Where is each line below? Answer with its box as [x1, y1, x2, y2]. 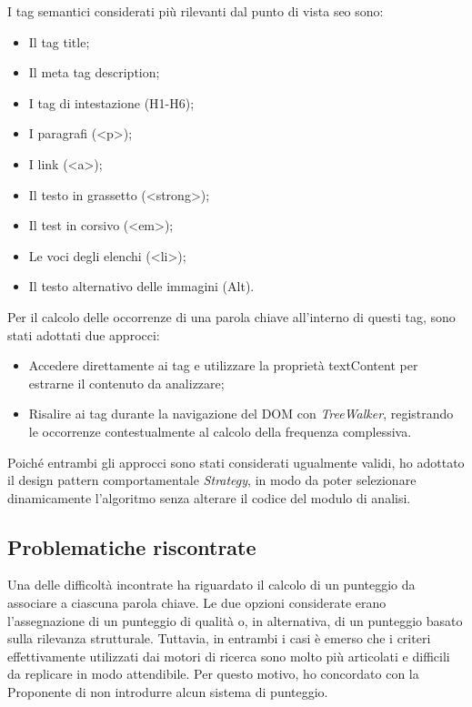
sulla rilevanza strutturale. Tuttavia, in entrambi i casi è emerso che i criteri [7, 629, 431, 648]
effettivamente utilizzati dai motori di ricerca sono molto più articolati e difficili [7, 646, 450, 665]
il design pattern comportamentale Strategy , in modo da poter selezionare [7, 470, 417, 490]
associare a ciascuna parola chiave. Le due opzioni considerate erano [7, 593, 387, 612]
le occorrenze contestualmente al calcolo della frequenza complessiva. [28, 421, 412, 440]
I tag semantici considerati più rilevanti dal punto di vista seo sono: [7, 2, 384, 20]
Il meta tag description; [28, 63, 160, 82]
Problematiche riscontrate [7, 532, 256, 561]
